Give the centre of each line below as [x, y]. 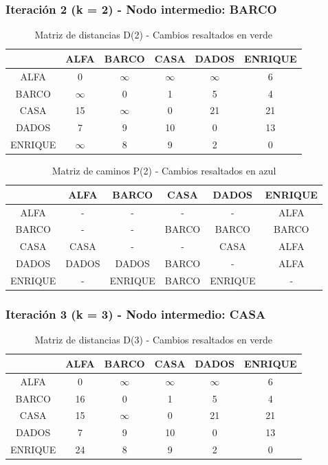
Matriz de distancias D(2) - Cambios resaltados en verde [154, 35]
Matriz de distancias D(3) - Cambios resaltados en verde [154, 340]
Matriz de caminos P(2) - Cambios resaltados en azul [164, 171]
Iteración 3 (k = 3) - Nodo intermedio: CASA [136, 314]
